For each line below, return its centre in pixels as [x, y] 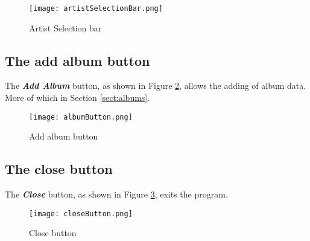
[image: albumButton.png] [81, 117]
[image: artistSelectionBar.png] [96, 8]
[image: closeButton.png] [81, 214]
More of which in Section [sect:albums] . [77, 98]
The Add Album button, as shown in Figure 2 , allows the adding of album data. [156, 85]
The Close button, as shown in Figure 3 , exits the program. [116, 194]
